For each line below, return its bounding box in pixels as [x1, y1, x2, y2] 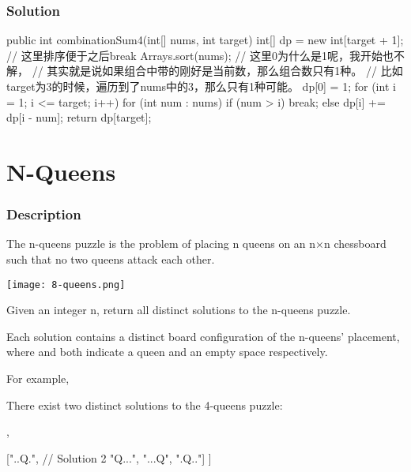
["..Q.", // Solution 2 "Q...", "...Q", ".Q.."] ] [6, 449, 212, 466]
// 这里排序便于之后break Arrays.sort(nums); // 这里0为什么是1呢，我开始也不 [6, 47, 405, 63]
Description [6, 204, 81, 224]
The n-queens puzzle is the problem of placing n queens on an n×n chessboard [6, 235, 386, 252]
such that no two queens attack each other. [6, 250, 215, 267]
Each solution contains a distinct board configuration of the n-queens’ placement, [6, 328, 400, 344]
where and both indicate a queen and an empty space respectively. [6, 343, 328, 360]
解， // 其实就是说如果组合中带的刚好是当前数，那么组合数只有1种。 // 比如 [6, 62, 403, 79]
